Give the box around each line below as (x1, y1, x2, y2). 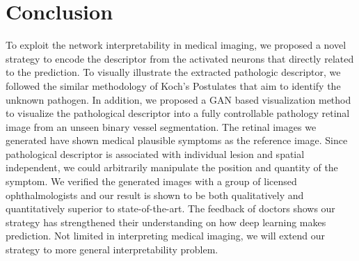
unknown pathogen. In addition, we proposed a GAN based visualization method (6, 92, 351, 106)
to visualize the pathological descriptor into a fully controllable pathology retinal (6, 106, 350, 120)
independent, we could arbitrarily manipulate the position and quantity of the (6, 160, 338, 175)
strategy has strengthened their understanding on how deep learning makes (6, 214, 326, 229)
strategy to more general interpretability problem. (6, 242, 218, 257)
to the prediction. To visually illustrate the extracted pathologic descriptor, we (6, 65, 341, 79)
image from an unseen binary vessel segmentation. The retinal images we (6, 119, 317, 134)
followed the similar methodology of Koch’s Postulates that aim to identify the (6, 78, 341, 93)
